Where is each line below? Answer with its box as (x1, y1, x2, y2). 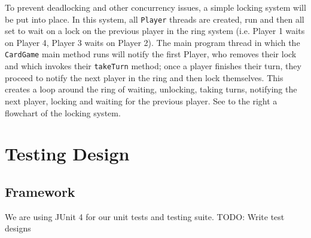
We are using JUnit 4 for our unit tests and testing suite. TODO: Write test (5, 210, 285, 222)
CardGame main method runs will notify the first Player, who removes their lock (5, 48, 297, 60)
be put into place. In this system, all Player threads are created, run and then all (5, 13, 304, 25)
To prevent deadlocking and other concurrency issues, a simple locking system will (5, 1, 306, 13)
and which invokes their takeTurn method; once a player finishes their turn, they (5, 60, 301, 72)
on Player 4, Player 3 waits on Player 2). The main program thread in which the (5, 36, 300, 48)
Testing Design (5, 141, 130, 166)
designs (5, 222, 31, 234)
